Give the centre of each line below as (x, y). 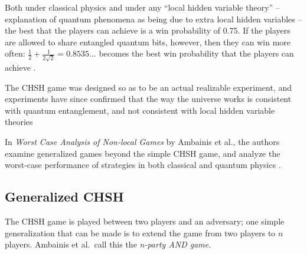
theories (19, 122)
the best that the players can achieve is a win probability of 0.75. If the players (148, 30)
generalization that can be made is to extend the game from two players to (140, 232)
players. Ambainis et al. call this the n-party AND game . (108, 244)
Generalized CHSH (64, 197)
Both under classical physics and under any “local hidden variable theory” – (142, 7)
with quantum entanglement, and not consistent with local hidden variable (140, 110)
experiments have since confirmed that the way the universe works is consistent (148, 99)
